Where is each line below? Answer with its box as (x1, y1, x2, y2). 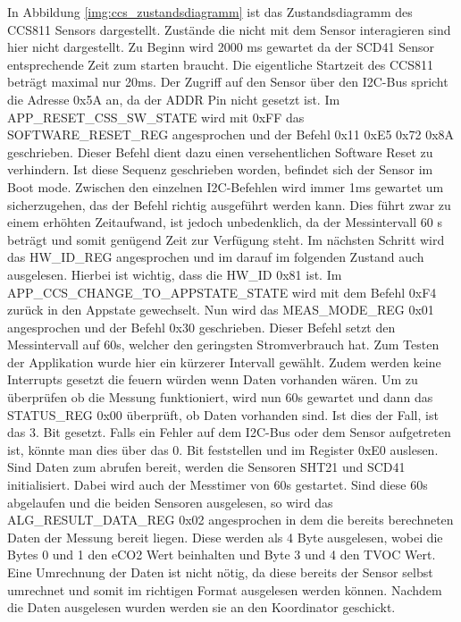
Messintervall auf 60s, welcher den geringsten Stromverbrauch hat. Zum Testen (7, 335, 440, 354)
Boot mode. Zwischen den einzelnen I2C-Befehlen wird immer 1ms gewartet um (7, 177, 444, 196)
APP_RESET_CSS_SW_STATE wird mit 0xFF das (7, 107, 305, 126)
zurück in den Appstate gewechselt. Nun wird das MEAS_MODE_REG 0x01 (7, 300, 434, 319)
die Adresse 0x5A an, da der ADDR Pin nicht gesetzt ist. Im (7, 89, 340, 108)
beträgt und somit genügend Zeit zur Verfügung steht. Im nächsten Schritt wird (7, 230, 445, 248)
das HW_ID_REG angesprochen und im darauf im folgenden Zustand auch (7, 248, 424, 266)
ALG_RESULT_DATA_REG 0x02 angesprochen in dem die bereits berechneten (7, 510, 454, 529)
